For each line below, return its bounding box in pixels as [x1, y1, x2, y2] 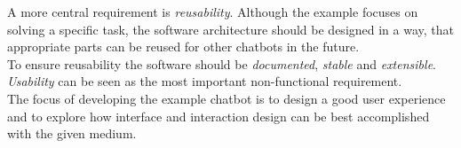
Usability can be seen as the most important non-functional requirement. [7, 72, 402, 90]
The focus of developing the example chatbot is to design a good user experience [7, 89, 446, 107]
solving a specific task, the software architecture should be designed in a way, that [7, 19, 455, 38]
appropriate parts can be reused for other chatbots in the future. [7, 37, 360, 56]
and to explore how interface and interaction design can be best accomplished [7, 106, 430, 125]
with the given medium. [7, 124, 137, 143]
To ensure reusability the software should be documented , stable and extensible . [7, 54, 436, 73]
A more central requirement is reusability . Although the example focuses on [7, 3, 418, 20]
